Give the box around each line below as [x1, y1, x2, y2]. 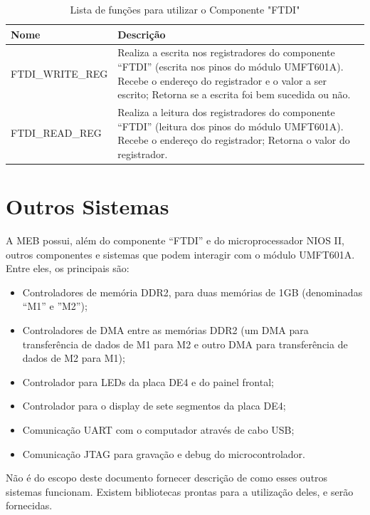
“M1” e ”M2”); [22, 298, 88, 313]
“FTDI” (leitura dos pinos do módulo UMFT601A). [117, 118, 344, 133]
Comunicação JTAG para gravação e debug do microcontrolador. [22, 446, 305, 461]
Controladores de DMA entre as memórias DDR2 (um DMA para [22, 323, 309, 338]
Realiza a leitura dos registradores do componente [117, 105, 335, 120]
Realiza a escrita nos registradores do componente [117, 45, 335, 60]
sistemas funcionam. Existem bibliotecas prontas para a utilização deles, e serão [6, 484, 354, 499]
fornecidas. [6, 498, 53, 513]
